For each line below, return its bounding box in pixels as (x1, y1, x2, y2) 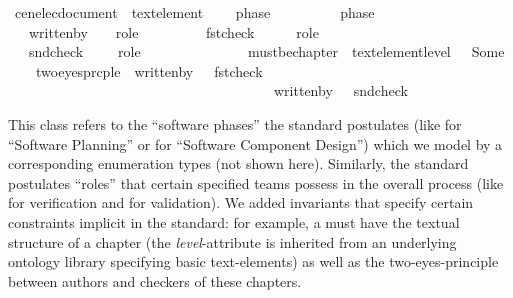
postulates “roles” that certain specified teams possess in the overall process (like (8, 172, 504, 193)
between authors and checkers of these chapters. (8, 270, 302, 291)
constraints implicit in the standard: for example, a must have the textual (8, 211, 460, 232)
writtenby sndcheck (273, 80, 408, 101)
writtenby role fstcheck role (28, 21, 319, 42)
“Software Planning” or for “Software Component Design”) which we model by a (8, 133, 503, 154)
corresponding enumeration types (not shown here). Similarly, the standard (8, 153, 469, 174)
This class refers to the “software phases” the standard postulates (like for (8, 113, 462, 134)
